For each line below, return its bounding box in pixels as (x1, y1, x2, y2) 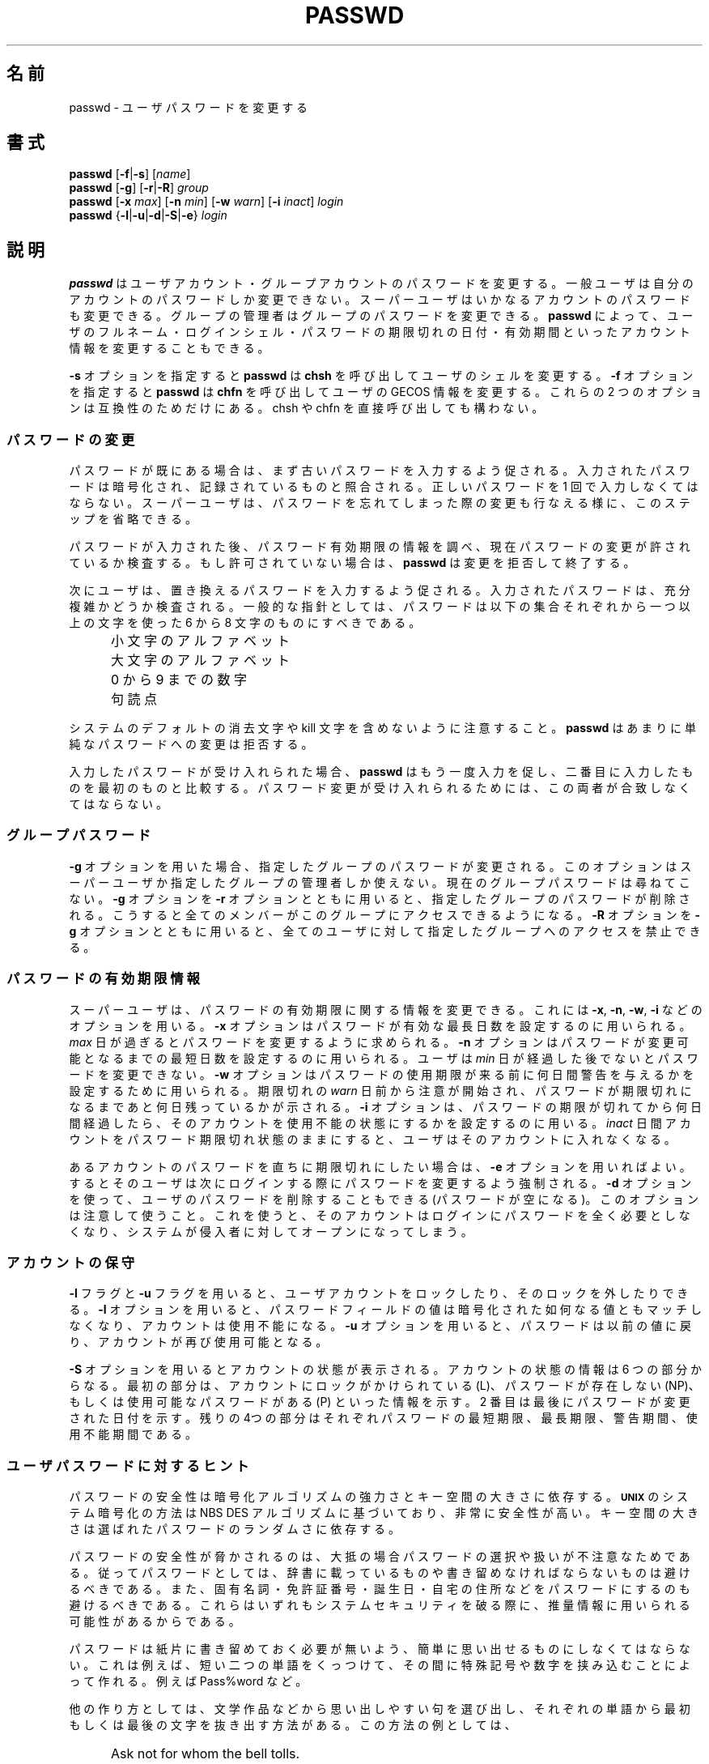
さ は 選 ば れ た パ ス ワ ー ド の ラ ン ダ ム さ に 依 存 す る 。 (69, 1522, 401, 1536)
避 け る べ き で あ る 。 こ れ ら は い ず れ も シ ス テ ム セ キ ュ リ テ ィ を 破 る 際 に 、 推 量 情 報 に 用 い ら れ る (69, 1598, 690, 1613)
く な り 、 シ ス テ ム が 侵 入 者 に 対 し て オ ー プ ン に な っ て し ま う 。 (69, 1224, 473, 1238)
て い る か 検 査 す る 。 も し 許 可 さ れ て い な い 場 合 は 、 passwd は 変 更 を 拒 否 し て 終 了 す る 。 (69, 556, 635, 570)
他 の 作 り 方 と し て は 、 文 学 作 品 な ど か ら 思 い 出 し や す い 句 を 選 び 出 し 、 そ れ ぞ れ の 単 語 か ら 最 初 (69, 1702, 690, 1716)
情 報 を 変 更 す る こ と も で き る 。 (69, 341, 270, 356)
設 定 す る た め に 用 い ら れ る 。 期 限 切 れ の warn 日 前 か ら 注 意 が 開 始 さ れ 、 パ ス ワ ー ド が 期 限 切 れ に (69, 1083, 692, 1097)
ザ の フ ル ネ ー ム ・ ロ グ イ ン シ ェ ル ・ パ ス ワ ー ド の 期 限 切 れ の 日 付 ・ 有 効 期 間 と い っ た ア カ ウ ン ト (69, 325, 690, 339)
